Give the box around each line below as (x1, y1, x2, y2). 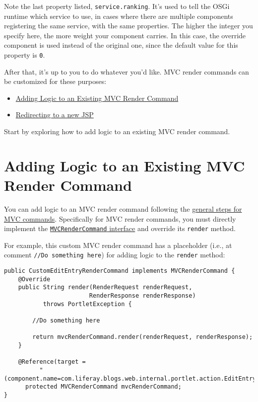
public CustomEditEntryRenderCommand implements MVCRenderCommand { (4, 267, 235, 275)
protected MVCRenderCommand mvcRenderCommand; (25, 383, 182, 391)
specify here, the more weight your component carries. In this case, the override (4, 30, 246, 40)
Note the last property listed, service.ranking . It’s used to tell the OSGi (4, 1, 230, 11)
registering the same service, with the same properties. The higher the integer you (4, 20, 253, 31)
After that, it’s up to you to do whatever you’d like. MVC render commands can (4, 66, 249, 77)
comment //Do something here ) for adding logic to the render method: (4, 249, 225, 260)
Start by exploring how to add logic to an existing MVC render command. (4, 126, 230, 137)
